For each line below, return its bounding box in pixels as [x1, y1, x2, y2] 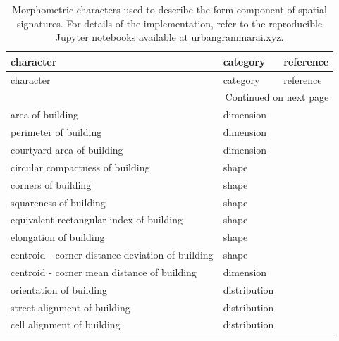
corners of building [11, 177, 92, 192]
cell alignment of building [11, 317, 121, 332]
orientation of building [11, 282, 107, 297]
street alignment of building [11, 299, 130, 314]
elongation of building [11, 230, 105, 244]
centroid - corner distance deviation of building [11, 247, 214, 262]
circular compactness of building [11, 159, 150, 174]
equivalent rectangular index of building [11, 212, 183, 227]
